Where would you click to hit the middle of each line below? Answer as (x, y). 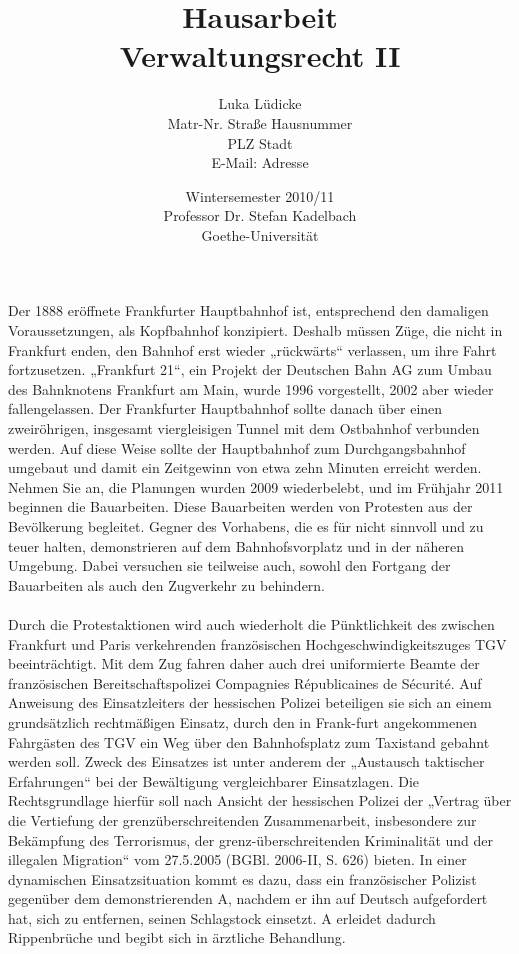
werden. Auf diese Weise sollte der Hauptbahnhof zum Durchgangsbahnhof (237, 447)
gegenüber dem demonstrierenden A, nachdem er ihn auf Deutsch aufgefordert (248, 898)
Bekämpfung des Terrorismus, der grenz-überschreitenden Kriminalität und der (251, 839)
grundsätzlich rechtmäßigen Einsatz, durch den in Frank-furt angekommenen (242, 721)
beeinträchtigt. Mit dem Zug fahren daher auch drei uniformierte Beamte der (244, 663)
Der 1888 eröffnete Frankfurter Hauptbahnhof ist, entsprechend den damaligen (248, 310)
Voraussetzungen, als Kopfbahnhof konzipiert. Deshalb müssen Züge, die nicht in (255, 330)
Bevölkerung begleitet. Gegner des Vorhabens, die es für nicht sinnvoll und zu (246, 526)
